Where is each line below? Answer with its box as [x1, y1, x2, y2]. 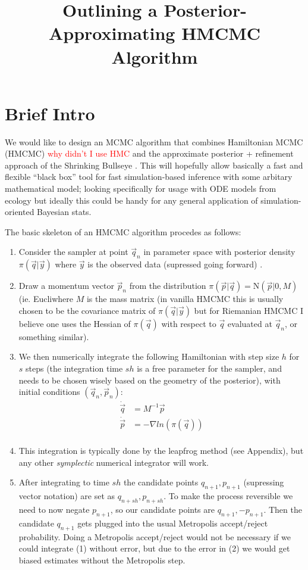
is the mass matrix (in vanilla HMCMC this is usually [86, 292, 284, 305]
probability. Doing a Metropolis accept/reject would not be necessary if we [18, 530, 291, 543]
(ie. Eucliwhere [18, 292, 74, 305]
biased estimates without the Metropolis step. [18, 553, 186, 566]
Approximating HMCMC [48, 21, 261, 45]
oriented [5, 205, 34, 218]
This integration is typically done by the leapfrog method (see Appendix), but [18, 444, 304, 457]
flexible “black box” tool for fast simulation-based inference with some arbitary [5, 170, 293, 183]
